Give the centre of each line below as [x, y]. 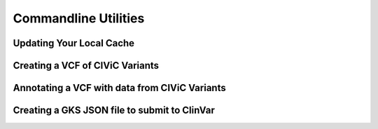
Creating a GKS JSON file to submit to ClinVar [114, 110]
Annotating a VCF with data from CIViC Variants [120, 88]
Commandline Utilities [79, 18]
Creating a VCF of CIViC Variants [86, 66]
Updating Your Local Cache [74, 43]
